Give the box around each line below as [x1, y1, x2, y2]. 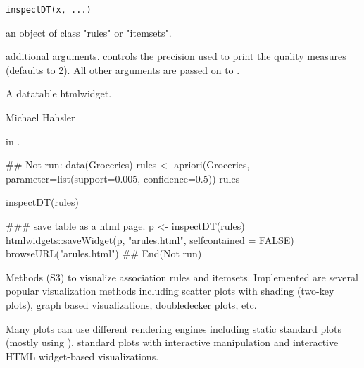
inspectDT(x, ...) [6, 5, 92, 15]
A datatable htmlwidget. [6, 86, 112, 101]
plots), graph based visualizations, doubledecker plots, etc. [6, 297, 257, 312]
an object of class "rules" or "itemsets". [6, 25, 172, 39]
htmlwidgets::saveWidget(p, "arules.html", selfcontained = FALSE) [6, 232, 294, 247]
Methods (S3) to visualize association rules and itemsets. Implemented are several [6, 269, 358, 284]
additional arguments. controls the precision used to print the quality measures [6, 49, 346, 63]
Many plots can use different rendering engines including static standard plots [6, 321, 342, 336]
